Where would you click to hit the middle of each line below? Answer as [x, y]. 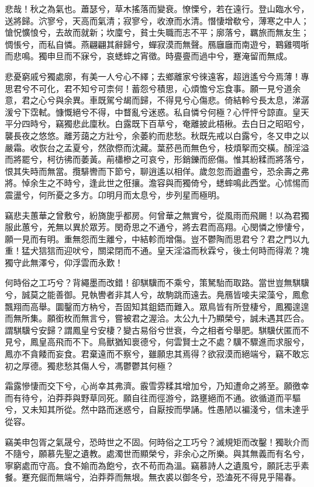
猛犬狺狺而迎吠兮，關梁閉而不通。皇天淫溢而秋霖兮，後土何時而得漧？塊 [165, 250]
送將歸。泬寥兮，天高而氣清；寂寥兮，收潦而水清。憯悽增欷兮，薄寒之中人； [157, 20]
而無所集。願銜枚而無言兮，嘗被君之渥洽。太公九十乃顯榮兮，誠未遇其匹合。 [157, 318]
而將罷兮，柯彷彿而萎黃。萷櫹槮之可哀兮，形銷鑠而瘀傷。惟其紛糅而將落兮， [157, 159]
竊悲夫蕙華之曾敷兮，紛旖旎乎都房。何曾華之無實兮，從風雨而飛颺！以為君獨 [157, 215]
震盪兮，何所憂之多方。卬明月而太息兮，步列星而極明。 [115, 194]
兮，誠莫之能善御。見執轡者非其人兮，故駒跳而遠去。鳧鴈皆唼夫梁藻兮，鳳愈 [157, 295]
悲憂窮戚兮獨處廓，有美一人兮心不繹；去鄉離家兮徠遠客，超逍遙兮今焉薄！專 [157, 76]
